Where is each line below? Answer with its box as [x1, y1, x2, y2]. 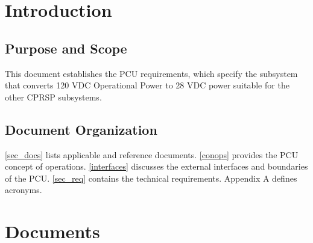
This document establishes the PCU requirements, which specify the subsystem [5, 67, 298, 79]
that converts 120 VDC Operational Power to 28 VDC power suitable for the [5, 79, 289, 91]
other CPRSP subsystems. [5, 90, 102, 103]
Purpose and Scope [5, 38, 127, 57]
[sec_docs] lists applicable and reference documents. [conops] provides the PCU [5, 148, 299, 161]
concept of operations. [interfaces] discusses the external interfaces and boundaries [5, 160, 308, 173]
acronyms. [5, 183, 42, 196]
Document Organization [5, 120, 157, 138]
